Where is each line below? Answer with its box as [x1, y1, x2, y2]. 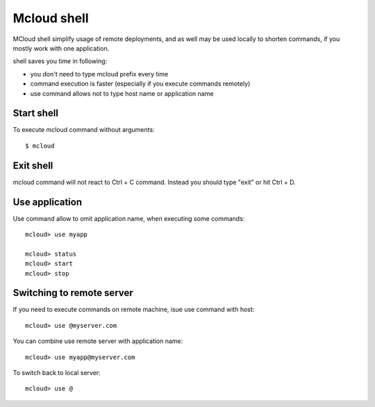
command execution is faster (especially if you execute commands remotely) [30, 80, 251, 88]
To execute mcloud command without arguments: [12, 126, 156, 134]
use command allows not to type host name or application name [30, 89, 214, 97]
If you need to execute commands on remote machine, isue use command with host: [12, 306, 255, 314]
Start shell [12, 108, 59, 119]
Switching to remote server [12, 287, 133, 299]
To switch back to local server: [12, 369, 101, 377]
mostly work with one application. [12, 44, 110, 52]
